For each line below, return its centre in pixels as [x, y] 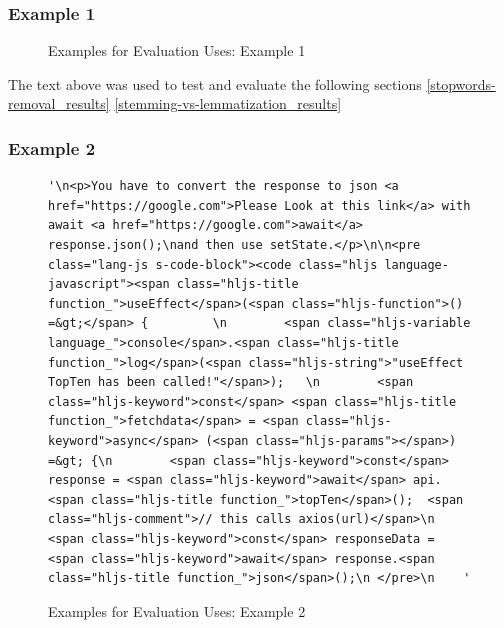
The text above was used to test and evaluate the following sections [215, 83]
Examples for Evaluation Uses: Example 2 [177, 610]
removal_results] [59, 103]
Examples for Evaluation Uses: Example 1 [177, 50]
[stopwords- [461, 83]
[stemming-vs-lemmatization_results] [228, 103]
